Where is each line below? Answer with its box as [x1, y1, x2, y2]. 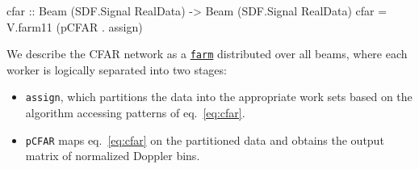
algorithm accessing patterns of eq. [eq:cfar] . [25, 104, 245, 121]
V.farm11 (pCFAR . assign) [6, 18, 143, 35]
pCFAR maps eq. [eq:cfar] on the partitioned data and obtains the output [25, 131, 384, 148]
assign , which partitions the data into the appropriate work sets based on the [25, 88, 413, 105]
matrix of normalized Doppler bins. [25, 147, 200, 164]
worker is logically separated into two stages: [6, 61, 227, 78]
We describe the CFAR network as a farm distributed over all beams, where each [6, 45, 408, 62]
